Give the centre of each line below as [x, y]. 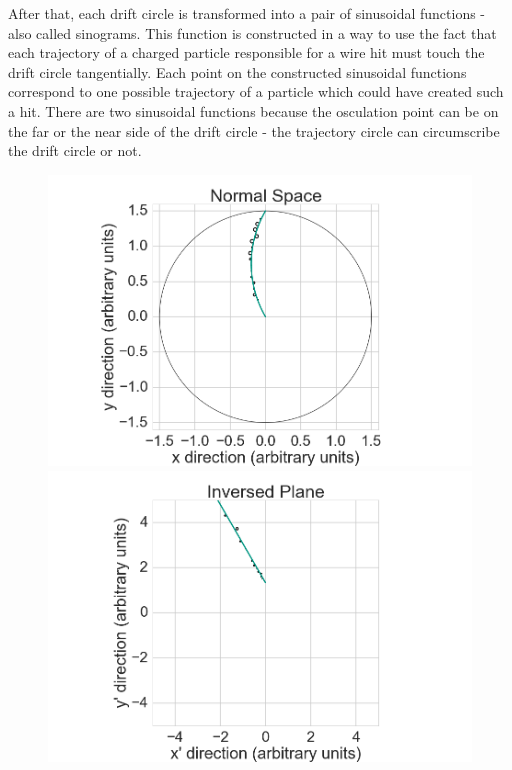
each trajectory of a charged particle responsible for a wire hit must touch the [246, 52]
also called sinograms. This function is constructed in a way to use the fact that [252, 32]
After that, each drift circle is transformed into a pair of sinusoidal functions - [247, 13]
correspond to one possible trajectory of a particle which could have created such [256, 91]
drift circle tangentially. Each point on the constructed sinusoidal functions [237, 71]
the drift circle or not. [75, 150]
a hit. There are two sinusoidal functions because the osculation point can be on [253, 110]
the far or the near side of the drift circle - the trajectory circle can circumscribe [254, 130]
